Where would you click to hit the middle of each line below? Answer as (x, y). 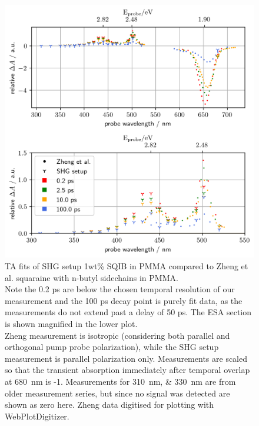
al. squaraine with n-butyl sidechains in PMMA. (92, 277)
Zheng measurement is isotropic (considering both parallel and (117, 335)
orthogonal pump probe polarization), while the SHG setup (112, 347)
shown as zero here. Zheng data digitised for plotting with (109, 404)
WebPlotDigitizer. (37, 416)
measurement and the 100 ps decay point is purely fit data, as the (124, 300)
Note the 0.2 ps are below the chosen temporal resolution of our (120, 289)
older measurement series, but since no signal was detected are (117, 393)
